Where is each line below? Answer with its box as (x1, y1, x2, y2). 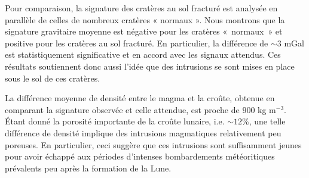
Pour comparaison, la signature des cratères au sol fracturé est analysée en (5, 2, 278, 14)
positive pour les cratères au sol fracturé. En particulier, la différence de (5, 36, 268, 49)
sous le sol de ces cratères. (5, 71, 100, 84)
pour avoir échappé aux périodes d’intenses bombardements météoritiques (5, 150, 275, 163)
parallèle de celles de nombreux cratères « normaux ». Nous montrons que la (5, 13, 285, 26)
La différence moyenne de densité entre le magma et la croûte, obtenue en (5, 92, 275, 104)
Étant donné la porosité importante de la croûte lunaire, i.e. (5, 115, 225, 127)
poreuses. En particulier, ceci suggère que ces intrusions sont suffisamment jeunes (5, 138, 302, 151)
